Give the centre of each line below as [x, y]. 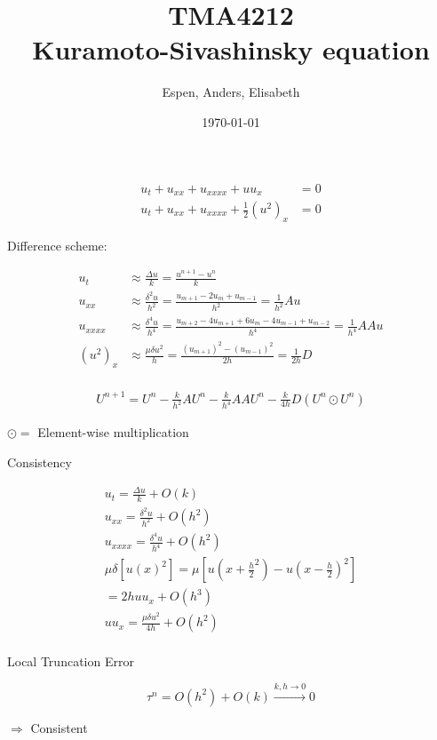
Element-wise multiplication [113, 432]
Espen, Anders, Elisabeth [231, 92]
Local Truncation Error [71, 661]
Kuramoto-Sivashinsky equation [231, 49]
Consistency [40, 462]
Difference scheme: [57, 245]
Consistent [59, 727]
